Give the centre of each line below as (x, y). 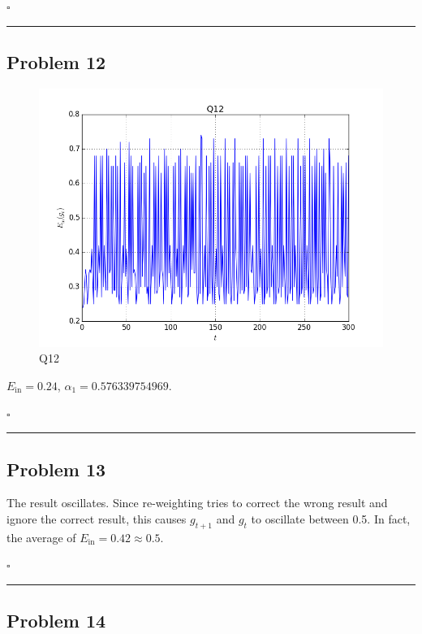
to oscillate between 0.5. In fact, (331, 518)
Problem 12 (56, 61)
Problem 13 (56, 469)
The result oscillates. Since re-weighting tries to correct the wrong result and (197, 503)
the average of (41, 537)
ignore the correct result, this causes (97, 518)
